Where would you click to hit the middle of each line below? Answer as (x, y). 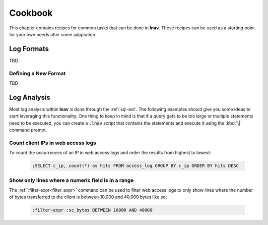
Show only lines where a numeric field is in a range (71, 180)
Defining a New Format (37, 73)
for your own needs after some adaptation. (53, 34)
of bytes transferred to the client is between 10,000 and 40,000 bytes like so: (88, 197)
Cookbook (31, 13)
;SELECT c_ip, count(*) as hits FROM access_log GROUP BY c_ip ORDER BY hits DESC (135, 166)
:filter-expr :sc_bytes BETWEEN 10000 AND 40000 (92, 210)
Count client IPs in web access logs (53, 143)
